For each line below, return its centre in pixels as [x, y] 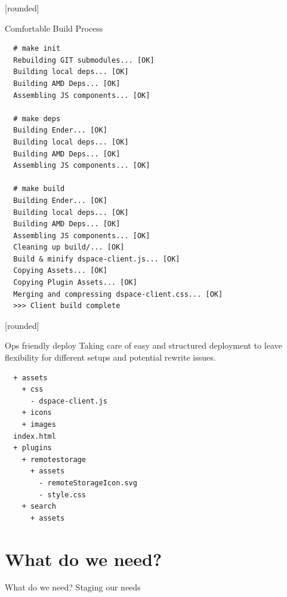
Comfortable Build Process [54, 28]
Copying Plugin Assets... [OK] [75, 283]
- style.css [63, 495]
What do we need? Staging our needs [73, 587]
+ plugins [33, 448]
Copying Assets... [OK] [60, 271]
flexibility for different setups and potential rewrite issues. [110, 357]
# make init [37, 49]
